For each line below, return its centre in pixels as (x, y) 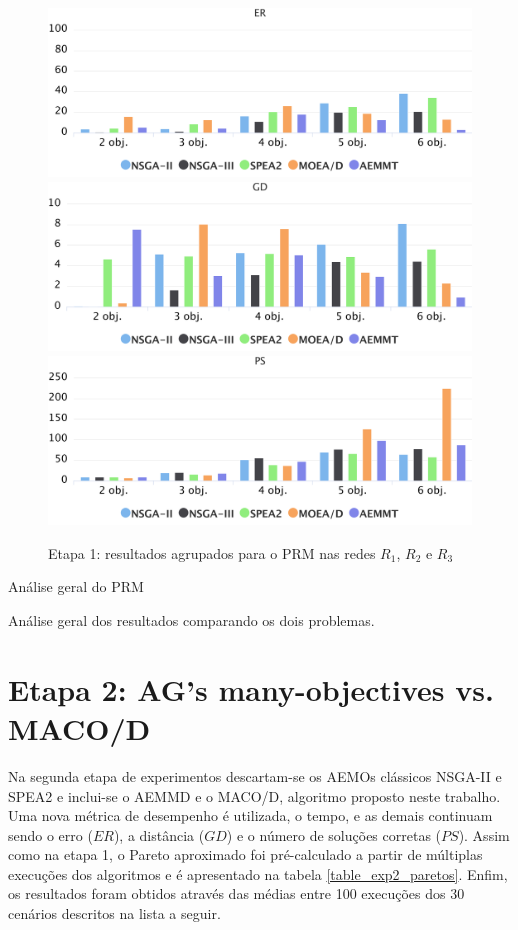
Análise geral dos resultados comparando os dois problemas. (191, 620)
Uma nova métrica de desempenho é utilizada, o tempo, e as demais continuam (250, 815)
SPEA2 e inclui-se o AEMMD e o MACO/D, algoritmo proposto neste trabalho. (254, 795)
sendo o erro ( (50, 834)
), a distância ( (159, 834)
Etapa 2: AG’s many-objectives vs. (251, 688)
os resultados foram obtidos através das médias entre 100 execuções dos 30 (236, 893)
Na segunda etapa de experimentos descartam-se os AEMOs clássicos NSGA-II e (255, 775)
